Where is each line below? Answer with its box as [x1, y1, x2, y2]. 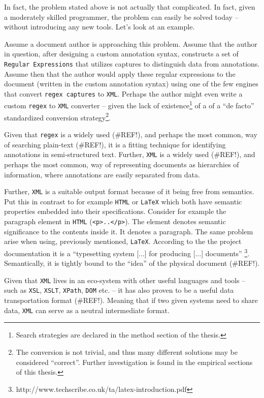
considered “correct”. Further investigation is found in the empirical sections [16, 356, 253, 367]
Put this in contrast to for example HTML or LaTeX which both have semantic [4, 196, 242, 206]
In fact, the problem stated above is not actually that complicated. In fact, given [4, 2, 255, 12]
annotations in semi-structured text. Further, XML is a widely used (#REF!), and [4, 149, 255, 160]
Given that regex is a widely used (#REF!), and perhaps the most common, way [4, 129, 257, 140]
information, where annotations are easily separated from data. [4, 169, 200, 179]
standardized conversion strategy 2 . [4, 110, 111, 123]
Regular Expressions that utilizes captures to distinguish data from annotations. [4, 58, 260, 69]
